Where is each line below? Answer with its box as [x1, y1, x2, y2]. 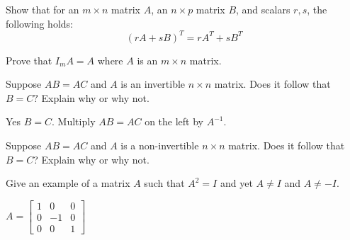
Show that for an [6, 2, 79, 16]
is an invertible [120, 76, 186, 91]
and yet [220, 176, 253, 190]
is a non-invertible [120, 138, 199, 153]
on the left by [145, 114, 203, 129]
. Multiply [52, 114, 96, 129]
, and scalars [236, 2, 290, 16]
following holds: [6, 16, 73, 30]
